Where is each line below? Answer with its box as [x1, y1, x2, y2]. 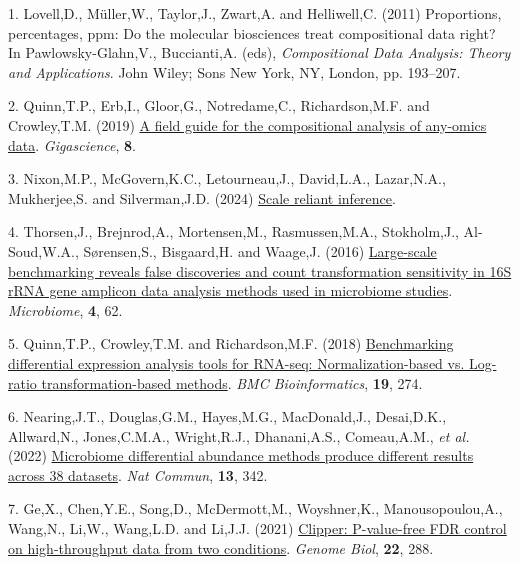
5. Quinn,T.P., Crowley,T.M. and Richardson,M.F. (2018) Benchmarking [8, 333, 454, 354]
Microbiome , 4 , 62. [8, 299, 123, 320]
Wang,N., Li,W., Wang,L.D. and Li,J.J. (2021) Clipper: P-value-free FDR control [8, 518, 507, 539]
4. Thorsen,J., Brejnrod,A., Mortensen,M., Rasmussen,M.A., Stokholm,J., [8, 221, 459, 242]
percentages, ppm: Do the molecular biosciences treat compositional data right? [8, 22, 496, 43]
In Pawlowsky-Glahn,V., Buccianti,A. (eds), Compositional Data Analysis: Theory [8, 42, 511, 63]
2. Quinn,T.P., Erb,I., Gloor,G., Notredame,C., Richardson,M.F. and [8, 95, 430, 116]
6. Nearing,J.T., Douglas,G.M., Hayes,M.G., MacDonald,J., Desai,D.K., [8, 406, 447, 427]
